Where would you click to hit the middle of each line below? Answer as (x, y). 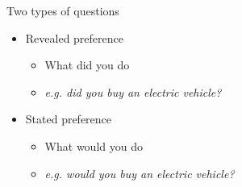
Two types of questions (63, 10)
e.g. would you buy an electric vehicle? (140, 173)
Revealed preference (74, 37)
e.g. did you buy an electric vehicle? (133, 91)
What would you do (94, 145)
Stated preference (69, 119)
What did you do (87, 65)
